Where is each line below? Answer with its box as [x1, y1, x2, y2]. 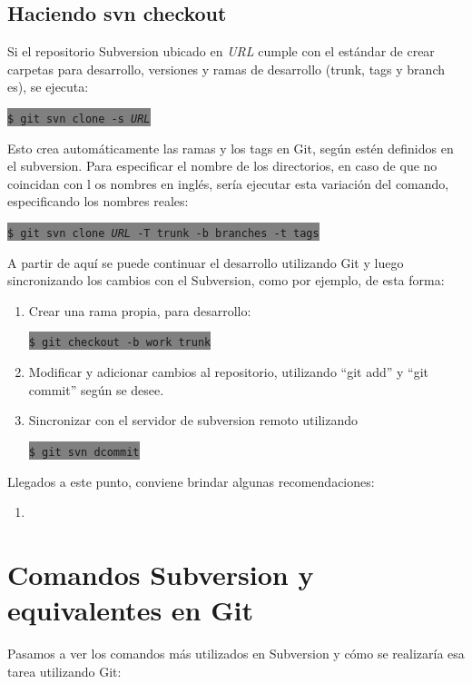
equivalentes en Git [7, 591, 253, 629]
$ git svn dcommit [28, 445, 140, 459]
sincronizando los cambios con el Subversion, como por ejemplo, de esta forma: [7, 271, 445, 290]
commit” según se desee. [28, 380, 164, 399]
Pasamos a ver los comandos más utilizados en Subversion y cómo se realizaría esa [7, 644, 465, 663]
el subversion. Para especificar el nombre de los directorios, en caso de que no [7, 156, 438, 175]
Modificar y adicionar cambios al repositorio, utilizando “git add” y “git [28, 362, 428, 382]
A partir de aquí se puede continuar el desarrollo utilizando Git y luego [7, 253, 404, 272]
